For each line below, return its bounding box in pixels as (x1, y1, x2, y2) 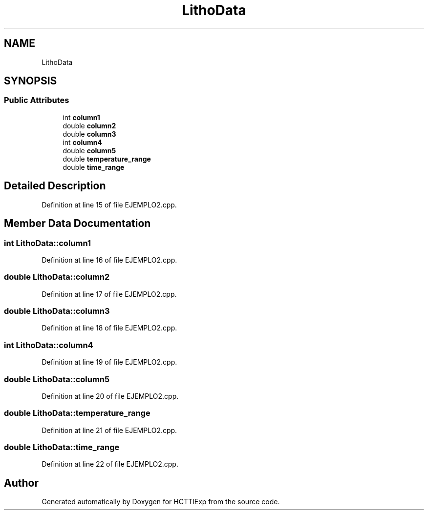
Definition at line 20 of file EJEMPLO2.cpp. (42, 391, 179, 400)
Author (4, 476, 39, 489)
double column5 (63, 146, 116, 155)
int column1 (63, 113, 100, 122)
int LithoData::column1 (4, 238, 91, 248)
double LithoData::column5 (4, 374, 110, 384)
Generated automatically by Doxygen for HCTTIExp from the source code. (42, 497, 280, 506)
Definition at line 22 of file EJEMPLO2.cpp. (42, 460, 178, 469)
